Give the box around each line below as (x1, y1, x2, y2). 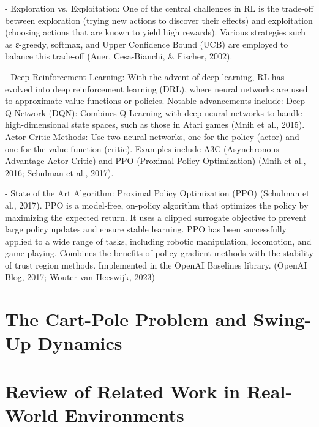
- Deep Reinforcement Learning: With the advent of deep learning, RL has (5, 70, 285, 83)
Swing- (253, 306, 312, 332)
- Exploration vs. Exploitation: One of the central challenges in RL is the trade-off (5, 2, 313, 14)
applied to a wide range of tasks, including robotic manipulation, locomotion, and (5, 234, 312, 247)
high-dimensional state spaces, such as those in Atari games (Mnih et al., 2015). (5, 118, 305, 131)
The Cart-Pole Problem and (5, 306, 247, 332)
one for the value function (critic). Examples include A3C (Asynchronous (5, 142, 279, 155)
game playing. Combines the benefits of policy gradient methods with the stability (5, 247, 313, 259)
